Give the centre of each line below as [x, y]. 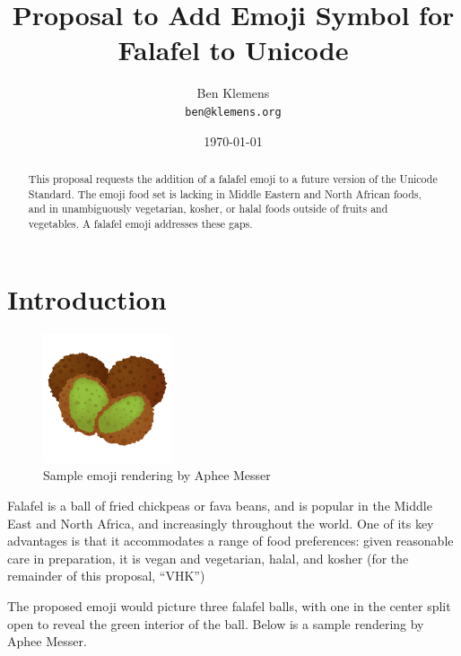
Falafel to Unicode [233, 50]
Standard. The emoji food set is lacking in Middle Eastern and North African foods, [225, 193]
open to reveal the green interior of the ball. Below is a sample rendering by [216, 623]
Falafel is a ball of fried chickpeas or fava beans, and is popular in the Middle [220, 505]
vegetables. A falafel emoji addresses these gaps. [140, 223]
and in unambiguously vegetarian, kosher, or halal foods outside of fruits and [208, 209]
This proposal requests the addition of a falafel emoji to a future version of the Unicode [233, 178]
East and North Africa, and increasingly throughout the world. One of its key [221, 523]
